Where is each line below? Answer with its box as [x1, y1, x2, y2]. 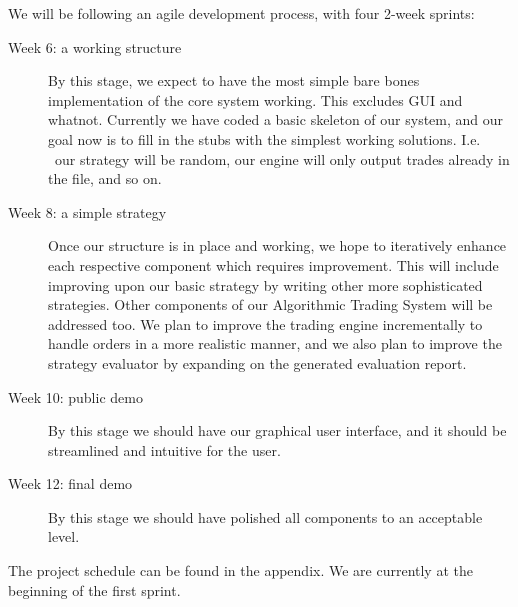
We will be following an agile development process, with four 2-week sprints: [8, 3, 475, 23]
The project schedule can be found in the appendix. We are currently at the [8, 560, 473, 581]
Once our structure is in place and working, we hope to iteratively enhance [48, 235, 507, 256]
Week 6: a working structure [8, 36, 182, 57]
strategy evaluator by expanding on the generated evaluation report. [48, 352, 467, 373]
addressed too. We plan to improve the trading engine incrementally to [48, 313, 483, 334]
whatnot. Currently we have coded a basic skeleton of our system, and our [48, 109, 504, 130]
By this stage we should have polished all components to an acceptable [48, 506, 483, 527]
